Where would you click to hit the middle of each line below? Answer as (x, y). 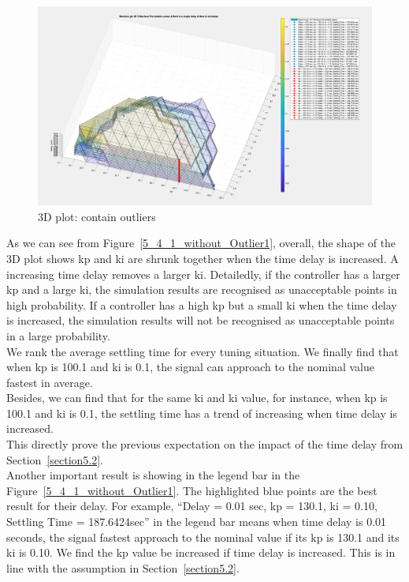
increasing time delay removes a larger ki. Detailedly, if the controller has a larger (203, 274)
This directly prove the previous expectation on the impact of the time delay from (205, 444)
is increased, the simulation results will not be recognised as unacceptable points (201, 320)
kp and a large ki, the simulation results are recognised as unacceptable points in (202, 289)
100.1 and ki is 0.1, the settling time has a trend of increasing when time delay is (202, 413)
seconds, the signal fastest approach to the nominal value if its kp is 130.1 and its (203, 537)
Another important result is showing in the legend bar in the (153, 475)
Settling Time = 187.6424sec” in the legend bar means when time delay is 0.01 (197, 522)
